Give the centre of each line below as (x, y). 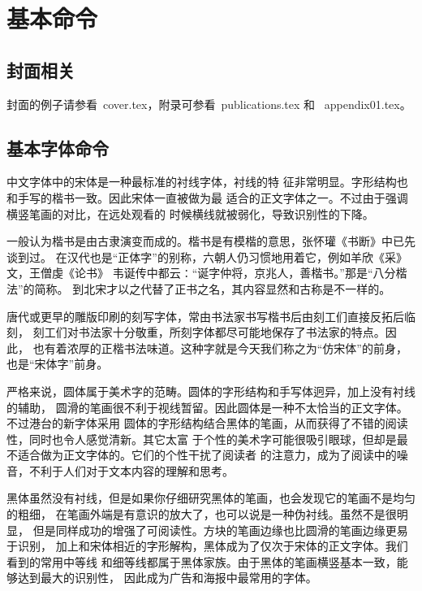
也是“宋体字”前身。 (58, 364)
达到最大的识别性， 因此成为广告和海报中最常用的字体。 (167, 578)
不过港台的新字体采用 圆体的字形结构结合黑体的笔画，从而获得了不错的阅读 (207, 423)
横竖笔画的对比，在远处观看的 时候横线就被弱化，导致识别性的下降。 (190, 213)
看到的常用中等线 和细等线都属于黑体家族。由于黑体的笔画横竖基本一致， (202, 561)
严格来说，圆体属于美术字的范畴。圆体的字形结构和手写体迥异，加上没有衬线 (211, 391)
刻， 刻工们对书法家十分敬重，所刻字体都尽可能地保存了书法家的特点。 (196, 332)
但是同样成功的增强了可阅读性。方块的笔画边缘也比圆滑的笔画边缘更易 (220, 530)
